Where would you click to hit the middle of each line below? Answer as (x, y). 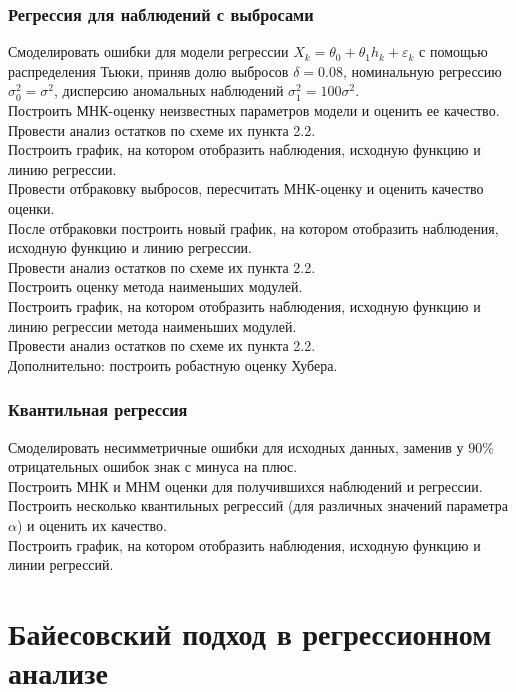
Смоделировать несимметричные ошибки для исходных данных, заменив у (236, 446)
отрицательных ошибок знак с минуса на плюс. (153, 466)
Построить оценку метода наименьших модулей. (155, 286)
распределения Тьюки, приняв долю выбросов (148, 70)
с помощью (453, 51)
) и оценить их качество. (91, 524)
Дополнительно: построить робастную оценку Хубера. (173, 364)
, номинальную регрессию (422, 70)
